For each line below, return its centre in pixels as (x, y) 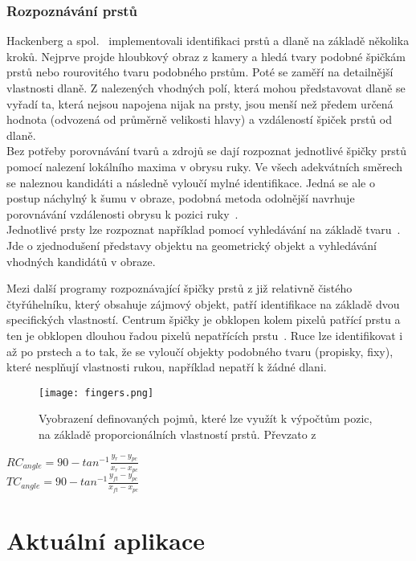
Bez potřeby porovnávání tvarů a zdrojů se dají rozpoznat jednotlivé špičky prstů (207, 151)
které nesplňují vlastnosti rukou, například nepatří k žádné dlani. (167, 367)
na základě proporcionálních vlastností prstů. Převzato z (177, 434)
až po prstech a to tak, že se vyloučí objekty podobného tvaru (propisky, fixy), (200, 351)
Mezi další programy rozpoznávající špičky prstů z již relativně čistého (179, 288)
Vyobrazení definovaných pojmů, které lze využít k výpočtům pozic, (206, 418)
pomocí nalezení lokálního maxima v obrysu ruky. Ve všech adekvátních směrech (205, 166)
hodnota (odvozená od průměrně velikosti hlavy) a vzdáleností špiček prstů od (199, 119)
